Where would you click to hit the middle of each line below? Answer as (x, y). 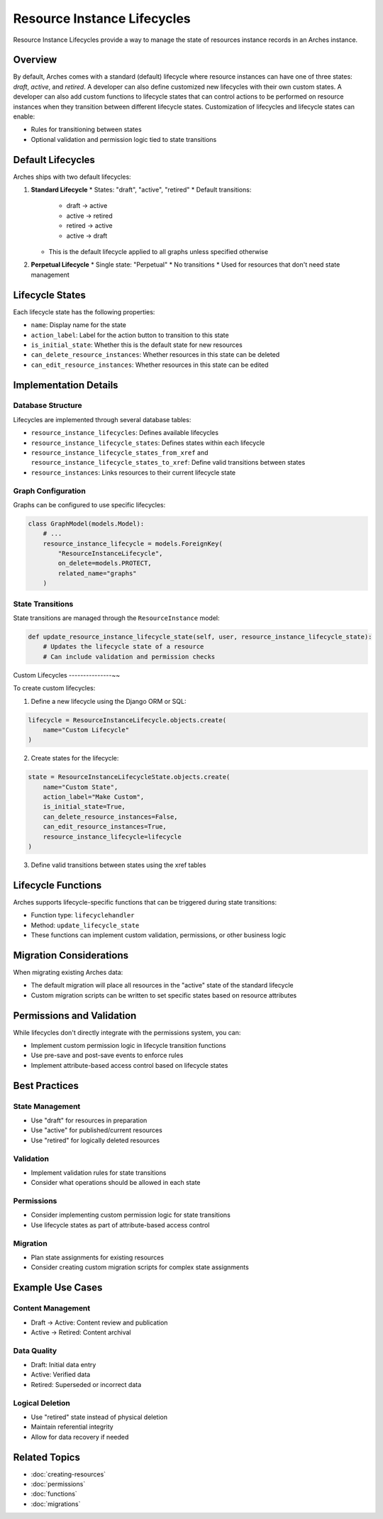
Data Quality (35, 1350)
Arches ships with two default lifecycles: (72, 177)
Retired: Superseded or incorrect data (86, 1384)
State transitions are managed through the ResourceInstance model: (116, 618)
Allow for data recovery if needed (80, 1437)
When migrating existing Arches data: (68, 972)
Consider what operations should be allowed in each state (116, 1183)
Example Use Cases (58, 1288)
